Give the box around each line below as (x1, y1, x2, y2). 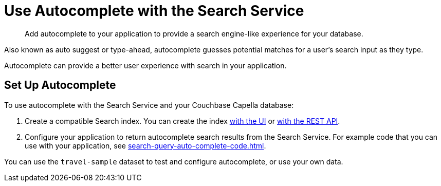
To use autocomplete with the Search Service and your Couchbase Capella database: (4, 100, 294, 109)
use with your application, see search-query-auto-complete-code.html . (25, 141, 266, 150)
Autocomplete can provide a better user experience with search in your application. (4, 61, 287, 70)
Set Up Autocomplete (4, 79, 116, 92)
